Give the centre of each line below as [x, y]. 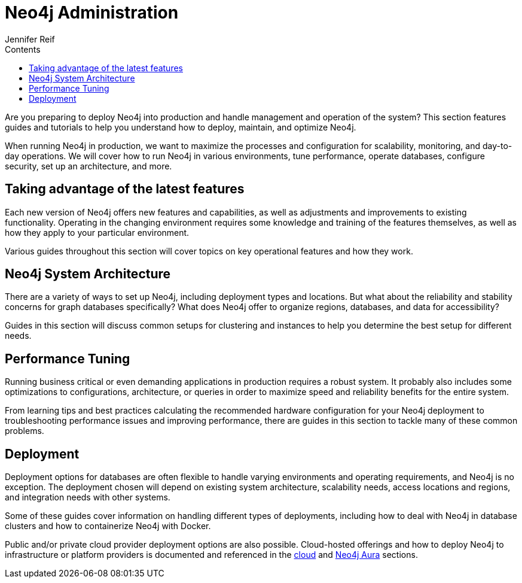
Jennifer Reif [30, 39]
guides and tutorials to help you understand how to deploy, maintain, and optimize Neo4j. [181, 127]
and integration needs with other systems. [88, 497]
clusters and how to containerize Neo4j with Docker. [108, 526]
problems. [25, 431]
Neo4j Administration [92, 13]
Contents [23, 49]
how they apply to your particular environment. [97, 232]
